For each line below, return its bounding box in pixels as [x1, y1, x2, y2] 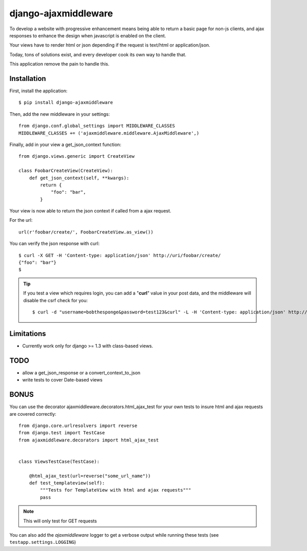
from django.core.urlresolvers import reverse [18, 422, 138, 429]
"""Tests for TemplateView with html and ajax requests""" [40, 487, 191, 493]
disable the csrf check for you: [23, 297, 88, 303]
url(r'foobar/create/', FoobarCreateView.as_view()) [18, 229, 153, 235]
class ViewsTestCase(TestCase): [18, 458, 100, 464]
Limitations [9, 329, 46, 338]
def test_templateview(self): [29, 480, 105, 486]
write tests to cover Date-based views [22, 377, 103, 383]
